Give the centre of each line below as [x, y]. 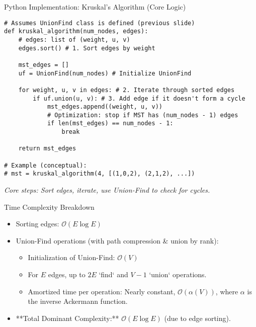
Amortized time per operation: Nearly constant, [102, 291]
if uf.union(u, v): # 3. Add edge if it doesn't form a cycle [139, 98]
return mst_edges [47, 149]
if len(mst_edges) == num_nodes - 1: [110, 124]
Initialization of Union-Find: [71, 257]
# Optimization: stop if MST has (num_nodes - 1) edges [143, 115]
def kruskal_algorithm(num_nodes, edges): [76, 31]
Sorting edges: [37, 224]
